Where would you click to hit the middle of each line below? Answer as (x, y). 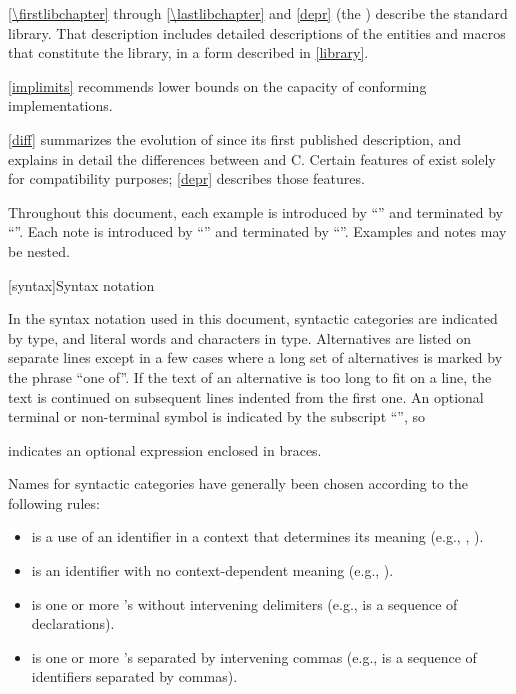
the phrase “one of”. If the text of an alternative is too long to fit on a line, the (250, 376)
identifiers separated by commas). (134, 676)
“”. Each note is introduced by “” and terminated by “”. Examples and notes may (257, 231)
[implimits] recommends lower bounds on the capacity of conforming (217, 85)
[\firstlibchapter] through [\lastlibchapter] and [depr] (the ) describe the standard (258, 13)
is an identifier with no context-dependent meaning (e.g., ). (212, 570)
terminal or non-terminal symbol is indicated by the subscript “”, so (217, 416)
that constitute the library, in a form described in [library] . (188, 52)
